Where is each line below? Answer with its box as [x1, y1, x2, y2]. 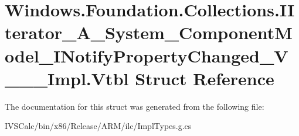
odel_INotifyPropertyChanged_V [5, 43, 288, 67]
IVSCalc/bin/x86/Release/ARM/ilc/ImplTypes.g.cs [5, 120, 192, 132]
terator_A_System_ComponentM [5, 20, 293, 44]
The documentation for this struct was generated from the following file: [5, 100, 264, 112]
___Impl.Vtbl [5, 66, 129, 90]
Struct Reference [135, 66, 274, 90]
